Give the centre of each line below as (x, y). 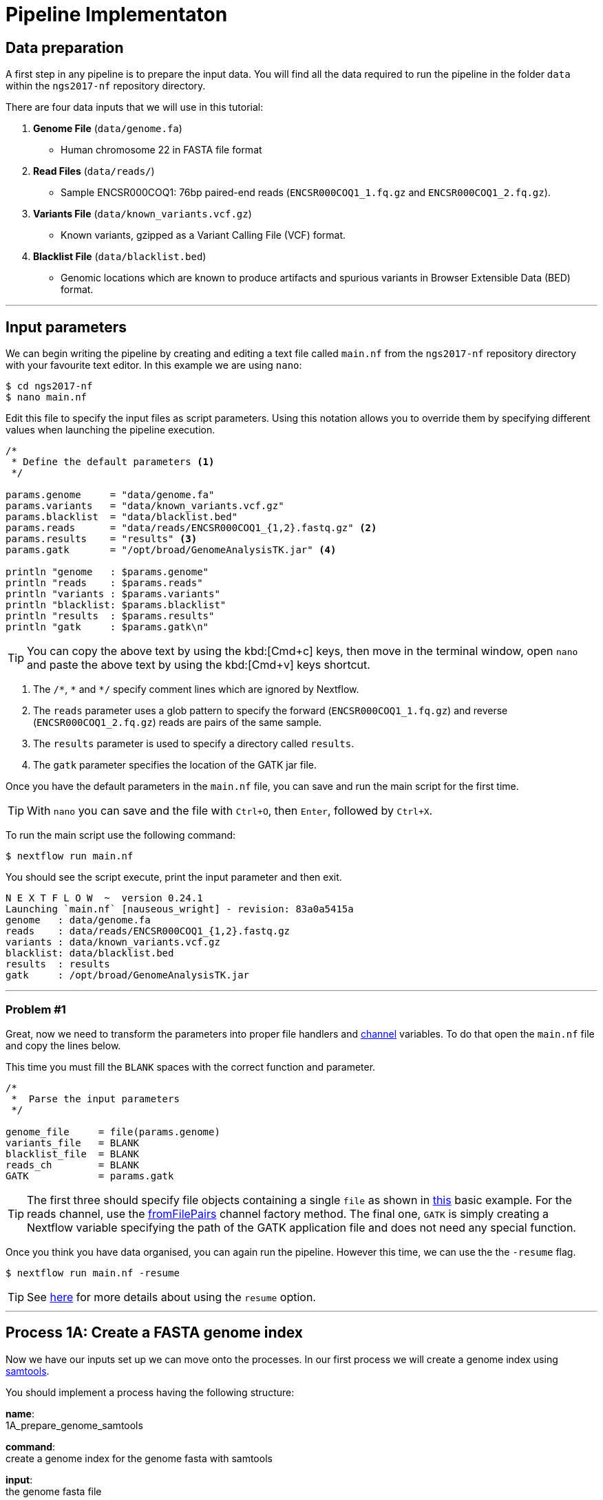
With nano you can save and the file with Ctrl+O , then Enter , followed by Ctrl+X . (230, 811)
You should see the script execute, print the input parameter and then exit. (174, 877)
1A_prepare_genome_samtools (74, 1425)
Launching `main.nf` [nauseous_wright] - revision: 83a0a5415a (180, 909)
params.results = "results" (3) (102, 539)
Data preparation (65, 47)
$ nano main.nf (46, 397)
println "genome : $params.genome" (107, 572)
